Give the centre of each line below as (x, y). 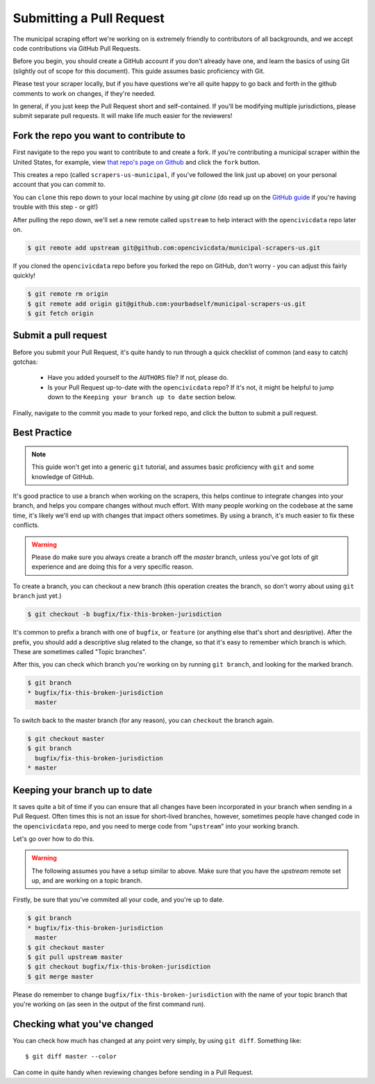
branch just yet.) (37, 596)
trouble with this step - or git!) (56, 207)
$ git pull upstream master (75, 957)
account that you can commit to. (59, 185)
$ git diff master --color (71, 1057)
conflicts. (26, 525)
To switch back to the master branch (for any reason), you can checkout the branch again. (143, 720)
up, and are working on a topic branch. (87, 881)
